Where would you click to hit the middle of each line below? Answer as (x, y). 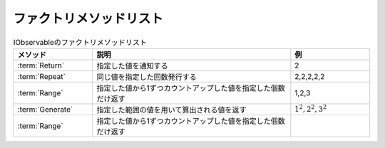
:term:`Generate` (45, 109)
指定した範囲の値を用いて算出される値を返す (171, 110)
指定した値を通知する (133, 65)
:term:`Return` (41, 65)
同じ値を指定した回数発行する (147, 77)
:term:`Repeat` (41, 76)
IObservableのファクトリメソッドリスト (80, 42)
